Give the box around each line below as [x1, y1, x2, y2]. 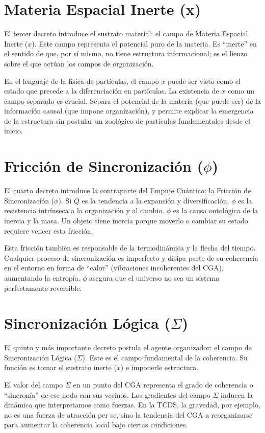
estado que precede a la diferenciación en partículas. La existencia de [4, 85, 219, 96]
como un [228, 85, 255, 96]
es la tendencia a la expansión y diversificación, [82, 195, 229, 206]
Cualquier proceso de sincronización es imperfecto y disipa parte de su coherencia [4, 252, 258, 263]
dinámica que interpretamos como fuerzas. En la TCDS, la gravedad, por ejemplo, [4, 399, 260, 410]
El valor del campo [4, 379, 63, 390]
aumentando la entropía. [4, 272, 81, 283]
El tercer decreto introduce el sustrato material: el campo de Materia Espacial [4, 28, 248, 39]
